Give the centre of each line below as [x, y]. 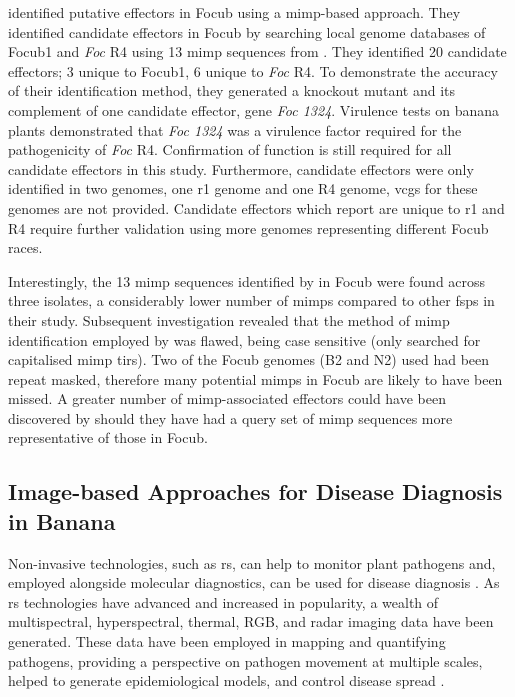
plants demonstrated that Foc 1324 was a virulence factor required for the [235, 129]
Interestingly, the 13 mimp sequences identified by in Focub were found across [247, 280]
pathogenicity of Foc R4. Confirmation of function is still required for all [230, 149]
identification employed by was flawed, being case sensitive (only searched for [244, 339]
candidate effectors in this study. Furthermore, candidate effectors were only [241, 168]
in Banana [62, 520]
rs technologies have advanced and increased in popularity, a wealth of [223, 601]
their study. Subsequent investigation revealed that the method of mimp [229, 319]
